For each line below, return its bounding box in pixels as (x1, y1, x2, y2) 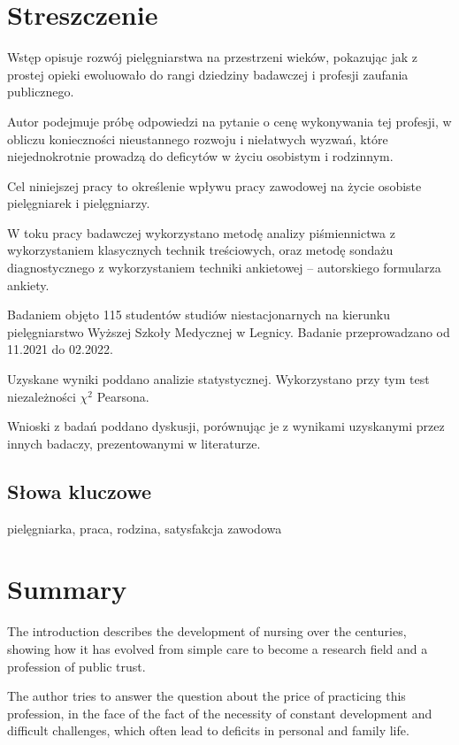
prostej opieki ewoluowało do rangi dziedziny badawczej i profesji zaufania (7, 65, 409, 83)
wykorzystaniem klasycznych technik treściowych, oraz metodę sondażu (7, 241, 394, 259)
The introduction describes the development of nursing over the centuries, (7, 622, 407, 641)
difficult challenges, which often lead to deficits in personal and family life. (7, 721, 409, 740)
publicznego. (7, 82, 74, 101)
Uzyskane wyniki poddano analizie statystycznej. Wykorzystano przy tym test (7, 370, 430, 388)
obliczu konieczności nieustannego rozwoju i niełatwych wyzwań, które (7, 129, 388, 148)
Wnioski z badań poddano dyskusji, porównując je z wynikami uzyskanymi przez (7, 417, 445, 435)
